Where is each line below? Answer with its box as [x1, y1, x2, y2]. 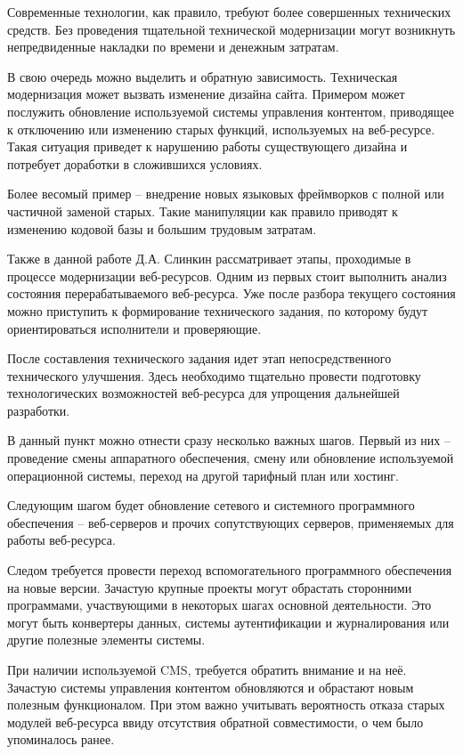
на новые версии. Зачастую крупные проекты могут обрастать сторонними [7, 578, 412, 596]
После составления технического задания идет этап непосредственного [7, 349, 392, 368]
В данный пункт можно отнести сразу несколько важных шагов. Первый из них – [7, 431, 451, 450]
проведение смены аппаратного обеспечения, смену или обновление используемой [7, 449, 454, 467]
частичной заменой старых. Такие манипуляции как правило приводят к [7, 201, 398, 220]
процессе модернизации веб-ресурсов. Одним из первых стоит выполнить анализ [7, 266, 447, 285]
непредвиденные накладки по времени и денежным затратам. [7, 37, 339, 56]
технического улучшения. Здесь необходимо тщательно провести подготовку [7, 366, 421, 385]
